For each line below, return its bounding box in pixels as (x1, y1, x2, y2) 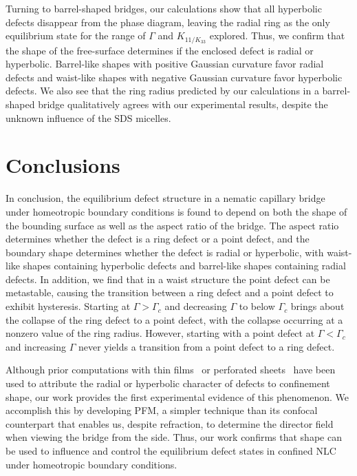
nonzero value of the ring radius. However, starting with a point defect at (6, 326, 315, 340)
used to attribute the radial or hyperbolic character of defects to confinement (6, 376, 330, 391)
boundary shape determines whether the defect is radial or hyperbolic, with (6, 245, 324, 259)
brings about (290, 299, 345, 313)
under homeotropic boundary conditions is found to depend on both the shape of (6, 204, 347, 218)
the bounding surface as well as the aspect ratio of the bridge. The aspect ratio (6, 218, 339, 232)
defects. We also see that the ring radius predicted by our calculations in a (6, 83, 319, 98)
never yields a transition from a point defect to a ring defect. (78, 339, 335, 353)
